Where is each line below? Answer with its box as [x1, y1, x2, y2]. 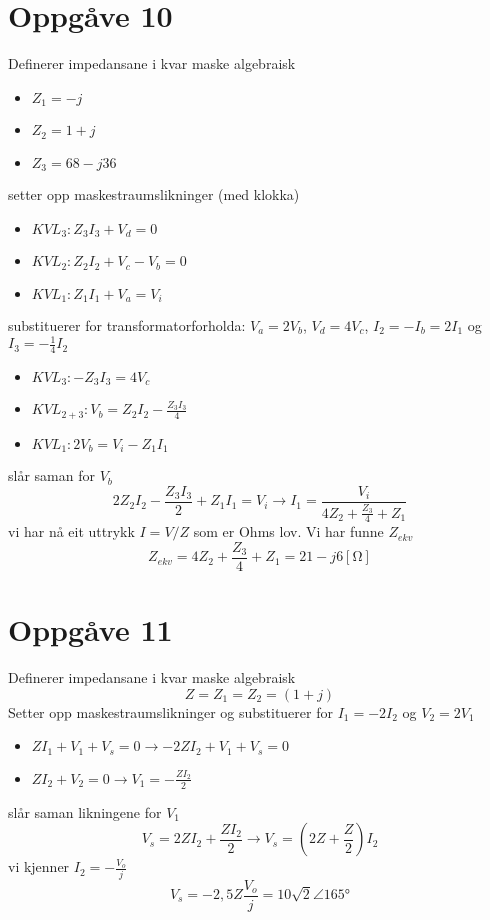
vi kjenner [8, 856, 70, 877]
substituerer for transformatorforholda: [8, 315, 246, 336]
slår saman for [8, 465, 95, 486]
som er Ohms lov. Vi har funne [193, 521, 384, 542]
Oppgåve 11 [8, 609, 173, 650]
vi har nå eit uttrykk [8, 521, 135, 542]
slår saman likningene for [8, 801, 162, 822]
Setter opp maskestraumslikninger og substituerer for [8, 701, 333, 722]
